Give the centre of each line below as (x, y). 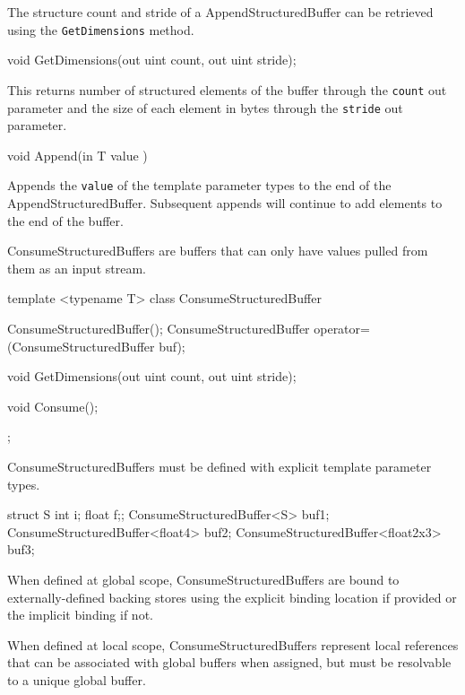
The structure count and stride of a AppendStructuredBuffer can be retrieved (220, 12)
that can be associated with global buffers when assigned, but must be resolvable (229, 662)
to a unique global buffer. (77, 679)
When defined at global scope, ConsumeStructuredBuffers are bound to (203, 579)
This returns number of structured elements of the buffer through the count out (227, 89)
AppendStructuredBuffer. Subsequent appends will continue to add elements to (225, 203)
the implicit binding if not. (80, 615)
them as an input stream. (77, 268)
